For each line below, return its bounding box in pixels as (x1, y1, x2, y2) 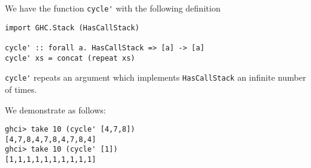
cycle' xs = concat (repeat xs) (5, 53, 135, 62)
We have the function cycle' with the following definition (5, 2, 221, 14)
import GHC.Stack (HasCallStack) (5, 23, 139, 32)
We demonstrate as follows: (5, 103, 106, 116)
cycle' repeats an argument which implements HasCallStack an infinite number (5, 71, 306, 84)
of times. (5, 82, 37, 95)
